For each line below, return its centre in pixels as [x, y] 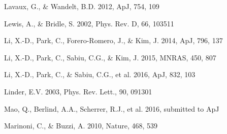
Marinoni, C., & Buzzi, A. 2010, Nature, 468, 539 [81, 126]
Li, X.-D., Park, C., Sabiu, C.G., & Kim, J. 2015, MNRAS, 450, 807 [110, 57]
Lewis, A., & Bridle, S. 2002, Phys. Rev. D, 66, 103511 [89, 23]
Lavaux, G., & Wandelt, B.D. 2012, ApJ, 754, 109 [82, 6]
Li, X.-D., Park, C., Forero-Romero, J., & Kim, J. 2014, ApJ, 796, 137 [113, 40]
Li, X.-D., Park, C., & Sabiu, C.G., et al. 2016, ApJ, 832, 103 [100, 74]
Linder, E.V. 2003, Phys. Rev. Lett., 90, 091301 [78, 91]
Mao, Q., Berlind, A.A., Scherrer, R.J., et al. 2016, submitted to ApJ [112, 108]
